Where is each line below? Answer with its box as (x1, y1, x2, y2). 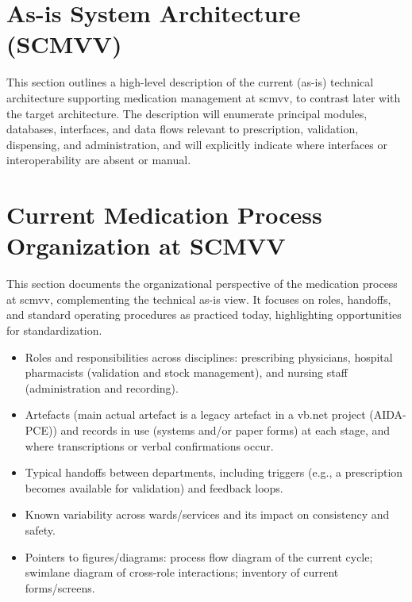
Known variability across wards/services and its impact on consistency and (25, 506, 390, 523)
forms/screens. (25, 579, 95, 596)
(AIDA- (369, 406, 406, 423)
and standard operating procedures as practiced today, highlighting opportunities (6, 306, 402, 323)
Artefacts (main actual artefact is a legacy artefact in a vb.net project (25, 406, 366, 423)
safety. (25, 521, 56, 538)
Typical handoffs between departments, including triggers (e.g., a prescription (25, 464, 403, 481)
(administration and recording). (25, 379, 179, 396)
